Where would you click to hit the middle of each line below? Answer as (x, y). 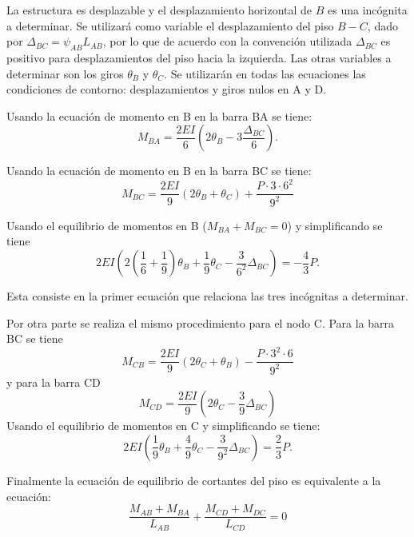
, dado (382, 25)
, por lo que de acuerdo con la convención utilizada (227, 41)
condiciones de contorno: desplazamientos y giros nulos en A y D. (167, 89)
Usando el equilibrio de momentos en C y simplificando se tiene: (163, 426)
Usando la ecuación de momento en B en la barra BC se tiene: (159, 171)
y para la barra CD (54, 382)
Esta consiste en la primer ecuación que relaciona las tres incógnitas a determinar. (207, 296)
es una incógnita (368, 10)
